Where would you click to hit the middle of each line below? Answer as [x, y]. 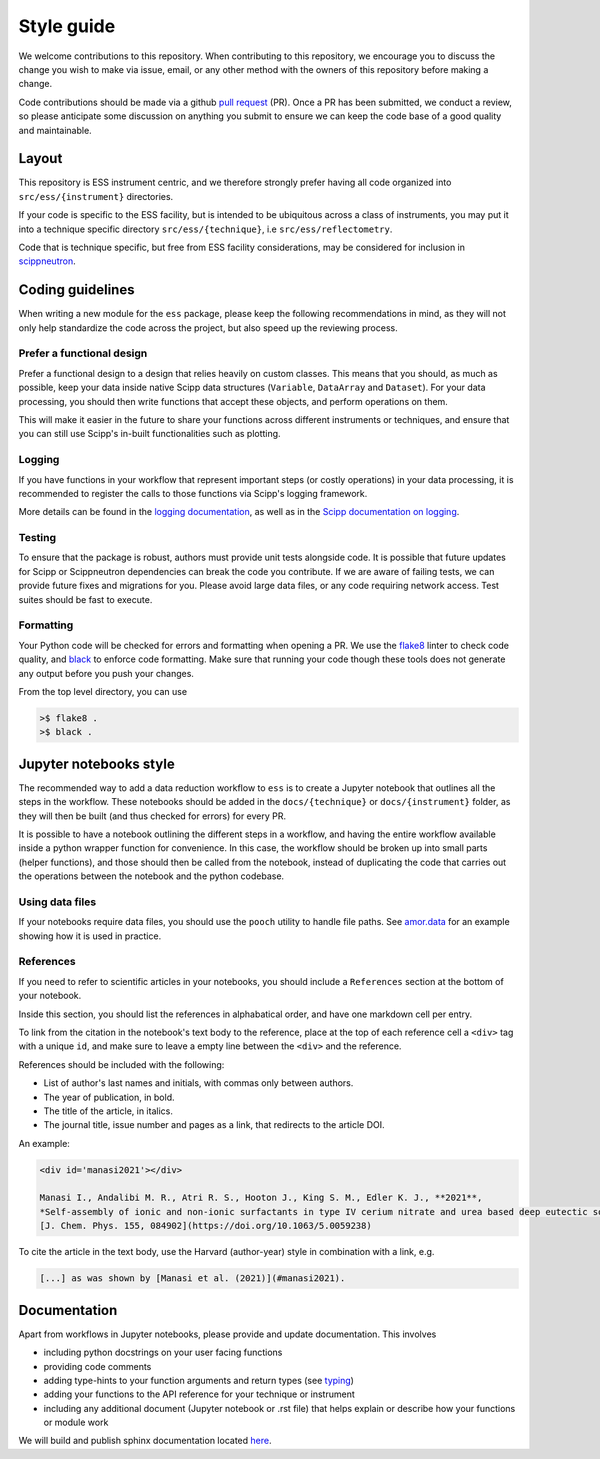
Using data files [57, 902]
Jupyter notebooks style [96, 763]
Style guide [67, 26]
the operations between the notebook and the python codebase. [151, 876]
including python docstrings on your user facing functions [163, 1352]
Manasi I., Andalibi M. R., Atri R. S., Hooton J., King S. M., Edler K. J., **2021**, [261, 1198]
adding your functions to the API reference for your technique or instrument [199, 1394]
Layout [40, 158]
